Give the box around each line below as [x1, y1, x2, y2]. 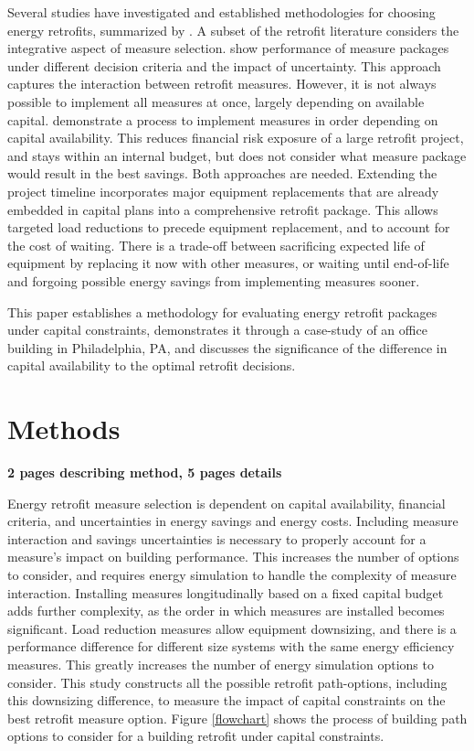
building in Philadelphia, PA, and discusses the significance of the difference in [7, 338, 448, 357]
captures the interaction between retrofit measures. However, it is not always [7, 74, 437, 93]
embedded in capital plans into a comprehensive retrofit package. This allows [7, 199, 438, 219]
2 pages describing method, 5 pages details [7, 463, 282, 481]
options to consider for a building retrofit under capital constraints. [7, 726, 384, 746]
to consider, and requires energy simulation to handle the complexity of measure [7, 564, 457, 584]
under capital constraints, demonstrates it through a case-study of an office [7, 320, 427, 339]
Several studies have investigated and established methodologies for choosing [7, 3, 436, 21]
